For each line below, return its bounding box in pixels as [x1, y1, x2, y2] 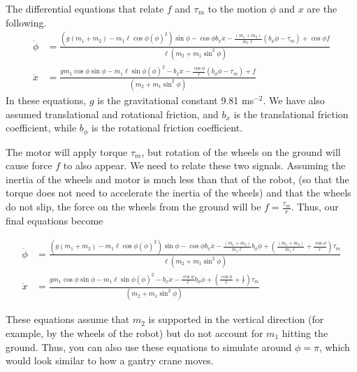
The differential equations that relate [6, 1, 164, 15]
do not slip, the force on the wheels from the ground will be [6, 199, 261, 214]
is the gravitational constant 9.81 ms [97, 93, 254, 108]
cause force [6, 158, 52, 173]
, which [319, 339, 350, 354]
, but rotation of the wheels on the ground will [141, 144, 341, 159]
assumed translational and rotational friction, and [6, 106, 219, 121]
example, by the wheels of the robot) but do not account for [6, 325, 263, 340]
